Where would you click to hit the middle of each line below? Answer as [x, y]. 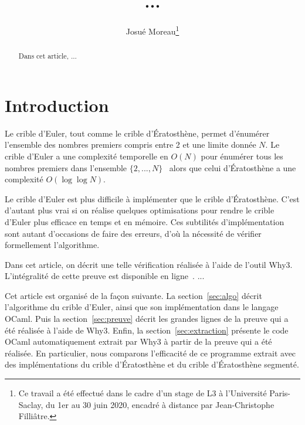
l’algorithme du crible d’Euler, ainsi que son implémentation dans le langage [142, 307]
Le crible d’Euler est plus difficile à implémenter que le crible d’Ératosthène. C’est [152, 198]
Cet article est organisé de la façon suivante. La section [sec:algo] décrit [133, 295]
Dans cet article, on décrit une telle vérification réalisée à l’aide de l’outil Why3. [149, 264]
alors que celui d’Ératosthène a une [233, 167]
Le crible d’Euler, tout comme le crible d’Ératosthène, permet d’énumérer [137, 133]
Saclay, [31, 404]
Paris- [280, 393]
